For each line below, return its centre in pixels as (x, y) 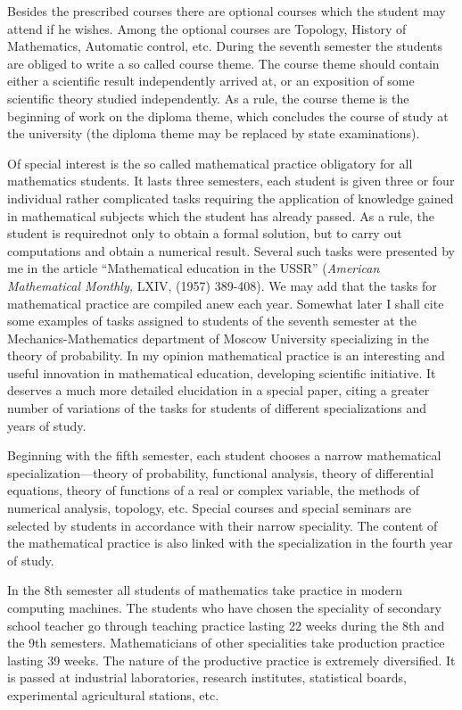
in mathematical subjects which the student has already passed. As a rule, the (221, 215)
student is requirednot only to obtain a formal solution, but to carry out (205, 233)
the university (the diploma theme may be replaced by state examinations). (214, 133)
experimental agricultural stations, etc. (113, 694)
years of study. (47, 425)
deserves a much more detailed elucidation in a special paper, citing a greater (219, 390)
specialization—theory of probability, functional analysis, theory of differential (221, 472)
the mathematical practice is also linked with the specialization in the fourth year (230, 543)
